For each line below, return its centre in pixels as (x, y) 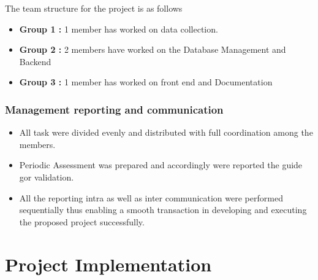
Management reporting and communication (114, 109)
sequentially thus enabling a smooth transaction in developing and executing (163, 210)
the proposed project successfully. (82, 221)
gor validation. (47, 177)
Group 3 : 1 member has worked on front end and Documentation (146, 82)
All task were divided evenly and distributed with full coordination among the (166, 132)
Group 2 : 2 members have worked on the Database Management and (153, 49)
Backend (35, 61)
